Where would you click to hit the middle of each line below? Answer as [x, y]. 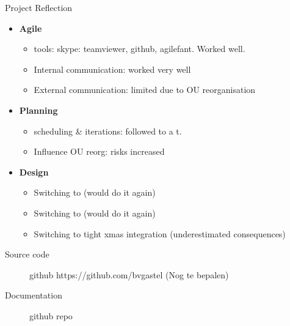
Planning [38, 110]
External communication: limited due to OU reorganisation [145, 90]
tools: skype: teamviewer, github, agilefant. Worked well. [140, 49]
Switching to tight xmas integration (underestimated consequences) [160, 233]
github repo [51, 315]
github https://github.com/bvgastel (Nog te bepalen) [129, 274]
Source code [27, 254]
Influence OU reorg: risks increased [99, 151]
